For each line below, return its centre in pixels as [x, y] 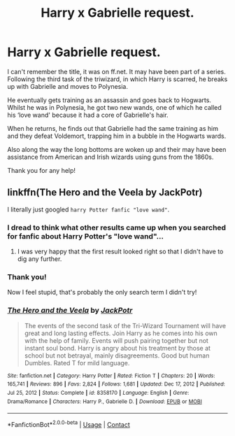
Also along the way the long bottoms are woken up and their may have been [117, 149]
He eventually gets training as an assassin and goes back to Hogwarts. [109, 100]
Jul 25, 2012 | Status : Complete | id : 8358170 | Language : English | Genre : [98, 393]
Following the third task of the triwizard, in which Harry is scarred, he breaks [117, 79]
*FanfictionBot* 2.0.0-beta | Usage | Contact [69, 424]
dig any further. [40, 259]
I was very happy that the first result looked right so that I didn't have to [120, 252]
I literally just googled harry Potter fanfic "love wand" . [88, 209]
